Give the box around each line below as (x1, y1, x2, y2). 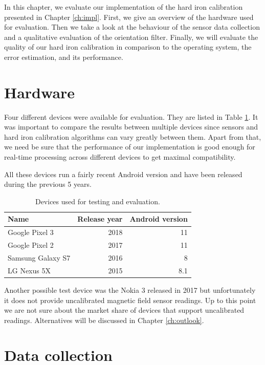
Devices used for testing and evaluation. (35, 196, 160, 206)
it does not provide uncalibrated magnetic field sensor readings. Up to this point (4, 294, 256, 305)
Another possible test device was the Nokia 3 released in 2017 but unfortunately (4, 284, 256, 295)
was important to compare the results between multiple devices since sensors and (4, 121, 258, 132)
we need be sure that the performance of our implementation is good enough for (4, 141, 255, 152)
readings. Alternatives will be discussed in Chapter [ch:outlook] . (4, 314, 204, 325)
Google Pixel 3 (8, 227, 54, 238)
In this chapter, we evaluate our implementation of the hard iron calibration (4, 2, 243, 12)
